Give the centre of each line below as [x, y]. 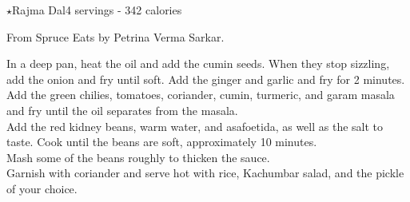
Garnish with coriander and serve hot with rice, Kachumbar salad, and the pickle [205, 173]
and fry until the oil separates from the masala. [122, 110]
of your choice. [42, 188]
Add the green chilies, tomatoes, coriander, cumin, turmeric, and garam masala [201, 95]
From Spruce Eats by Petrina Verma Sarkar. [115, 36]
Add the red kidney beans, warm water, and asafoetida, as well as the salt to [195, 126]
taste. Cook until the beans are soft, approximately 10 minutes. [162, 142]
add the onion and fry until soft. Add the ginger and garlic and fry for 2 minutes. [206, 79]
